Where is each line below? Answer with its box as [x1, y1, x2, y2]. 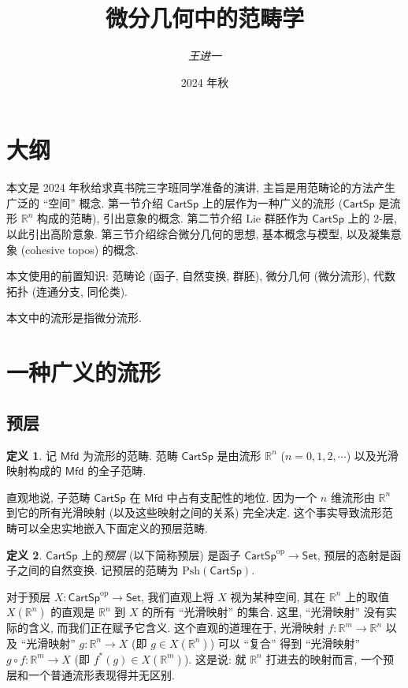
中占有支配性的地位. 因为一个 [166, 488, 317, 505]
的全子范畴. [87, 462, 147, 479]
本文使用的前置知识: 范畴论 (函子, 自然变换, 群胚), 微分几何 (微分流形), [6, 267, 370, 284]
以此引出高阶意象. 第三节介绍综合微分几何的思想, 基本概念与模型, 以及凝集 [6, 226, 391, 242]
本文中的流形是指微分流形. [6, 309, 142, 326]
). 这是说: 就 [184, 650, 247, 667]
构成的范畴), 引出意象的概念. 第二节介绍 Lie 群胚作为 [36, 210, 309, 226]
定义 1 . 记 [6, 447, 57, 463]
